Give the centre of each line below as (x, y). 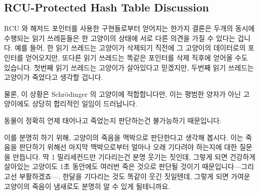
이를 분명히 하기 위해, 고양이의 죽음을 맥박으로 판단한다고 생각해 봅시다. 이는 (124, 137)
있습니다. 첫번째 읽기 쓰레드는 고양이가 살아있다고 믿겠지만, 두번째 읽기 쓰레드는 (129, 67)
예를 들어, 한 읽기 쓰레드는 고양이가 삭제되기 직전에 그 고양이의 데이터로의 (130, 48)
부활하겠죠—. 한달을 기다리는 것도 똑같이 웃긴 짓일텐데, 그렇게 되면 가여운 (135, 176)
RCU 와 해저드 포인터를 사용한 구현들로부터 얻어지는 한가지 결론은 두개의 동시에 (129, 28)
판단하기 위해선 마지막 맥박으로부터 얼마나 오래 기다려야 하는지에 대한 (128, 147)
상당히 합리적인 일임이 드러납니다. (85, 103)
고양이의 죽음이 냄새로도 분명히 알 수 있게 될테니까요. (87, 186)
